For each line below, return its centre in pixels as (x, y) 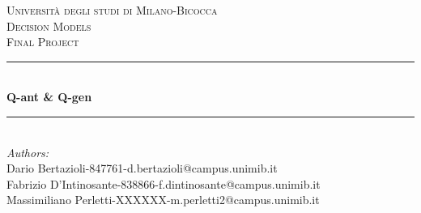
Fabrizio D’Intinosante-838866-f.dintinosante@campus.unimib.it (164, 183)
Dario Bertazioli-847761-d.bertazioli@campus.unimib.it (142, 168)
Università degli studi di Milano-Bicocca (112, 10)
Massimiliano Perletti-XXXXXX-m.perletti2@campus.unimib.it (163, 200)
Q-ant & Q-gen (49, 97)
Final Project (43, 42)
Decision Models (49, 26)
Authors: (28, 152)
